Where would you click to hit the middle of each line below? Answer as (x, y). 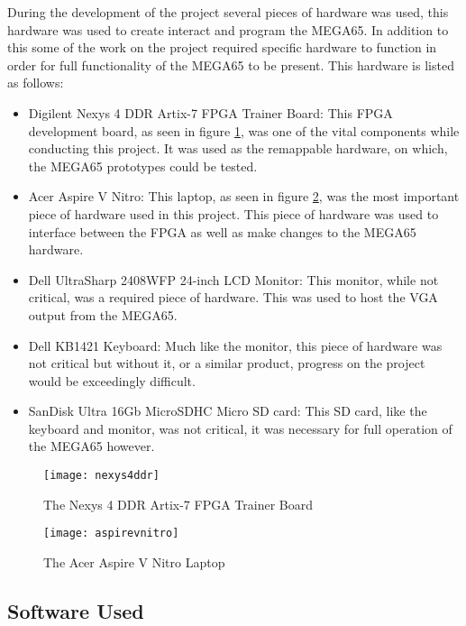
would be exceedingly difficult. (112, 380)
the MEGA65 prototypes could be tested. (143, 166)
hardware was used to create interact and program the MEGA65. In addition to (228, 29)
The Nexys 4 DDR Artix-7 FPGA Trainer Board (178, 504)
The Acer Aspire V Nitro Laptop (134, 562)
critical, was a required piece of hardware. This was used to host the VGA (233, 297)
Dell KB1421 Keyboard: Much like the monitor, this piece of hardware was (235, 345)
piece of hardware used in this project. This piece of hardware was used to (233, 213)
